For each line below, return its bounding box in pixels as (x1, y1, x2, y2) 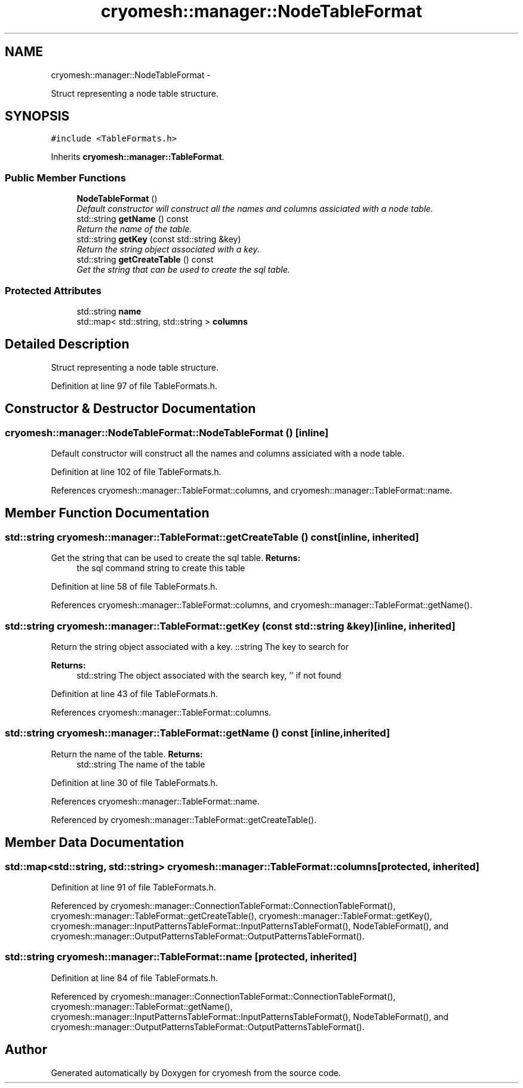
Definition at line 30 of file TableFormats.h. (51, 777, 218, 788)
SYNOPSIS (5, 109, 70, 124)
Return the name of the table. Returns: (51, 748, 203, 759)
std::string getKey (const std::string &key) (76, 234, 241, 245)
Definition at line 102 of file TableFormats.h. (51, 467, 221, 477)
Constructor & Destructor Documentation (5, 401, 256, 417)
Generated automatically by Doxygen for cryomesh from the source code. (51, 1067, 341, 1078)
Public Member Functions (5, 171, 126, 184)
